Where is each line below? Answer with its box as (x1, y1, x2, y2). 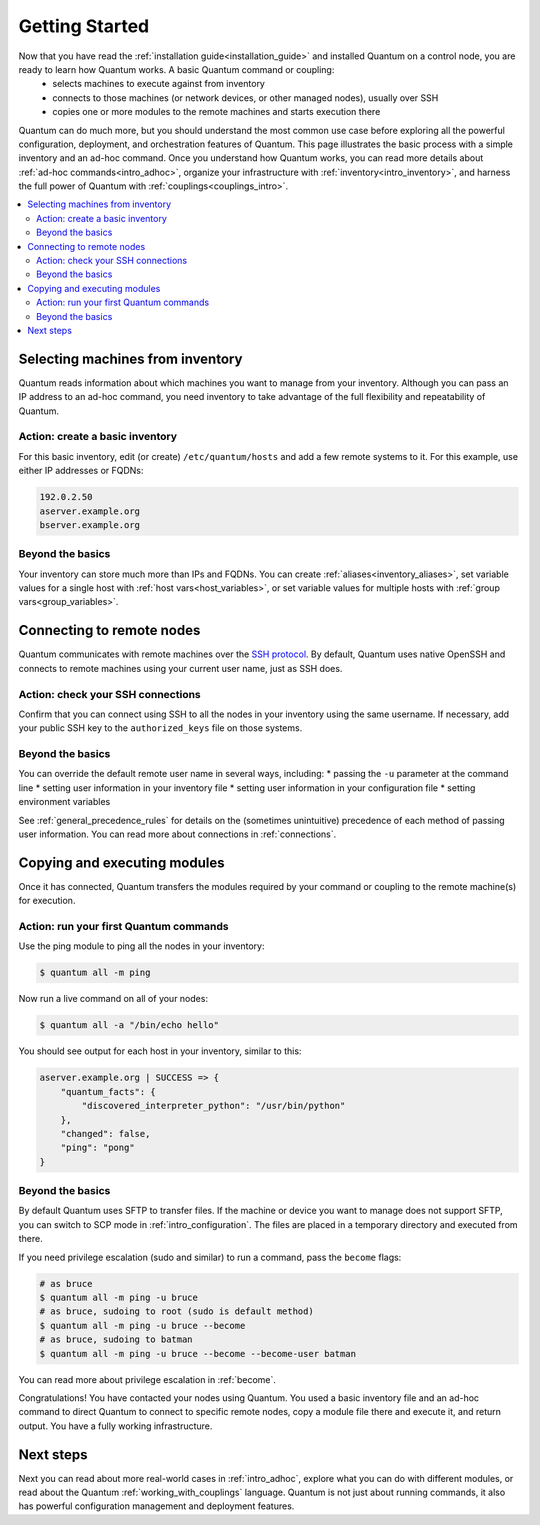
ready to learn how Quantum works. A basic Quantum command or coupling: (18, 63, 335, 75)
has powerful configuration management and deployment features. (18, 1500, 295, 1512)
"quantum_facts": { (60, 1086, 157, 1097)
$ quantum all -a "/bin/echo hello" (39, 1020, 220, 1031)
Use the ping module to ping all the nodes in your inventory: (18, 940, 265, 952)
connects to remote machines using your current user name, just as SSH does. (18, 662, 343, 674)
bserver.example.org (39, 519, 140, 530)
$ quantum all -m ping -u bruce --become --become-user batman (39, 1348, 357, 1359)
